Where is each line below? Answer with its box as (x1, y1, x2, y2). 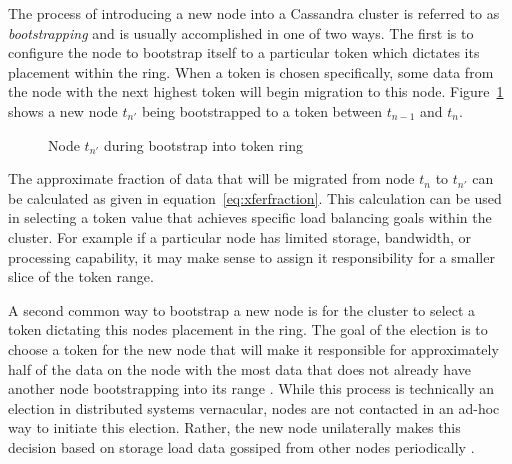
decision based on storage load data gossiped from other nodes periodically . (8, 436, 475, 457)
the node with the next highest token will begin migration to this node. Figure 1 (8, 81, 504, 102)
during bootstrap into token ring (104, 134, 303, 155)
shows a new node (8, 100, 118, 121)
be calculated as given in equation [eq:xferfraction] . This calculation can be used (8, 187, 502, 208)
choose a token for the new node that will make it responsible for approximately (8, 338, 499, 359)
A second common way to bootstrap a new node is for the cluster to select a (8, 299, 476, 320)
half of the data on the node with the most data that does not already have (8, 358, 471, 379)
